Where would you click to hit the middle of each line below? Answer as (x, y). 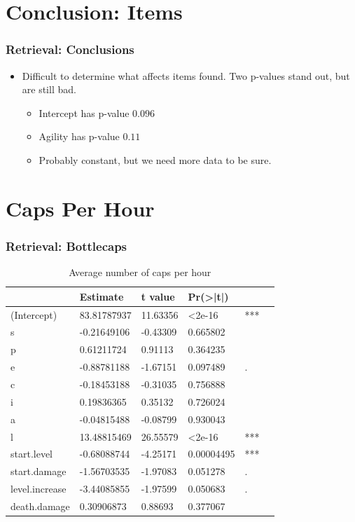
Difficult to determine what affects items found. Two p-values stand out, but (186, 75)
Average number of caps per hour (140, 272)
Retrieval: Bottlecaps (67, 246)
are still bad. (49, 89)
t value (158, 296)
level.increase (39, 489)
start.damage (39, 471)
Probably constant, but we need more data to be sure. (155, 159)
